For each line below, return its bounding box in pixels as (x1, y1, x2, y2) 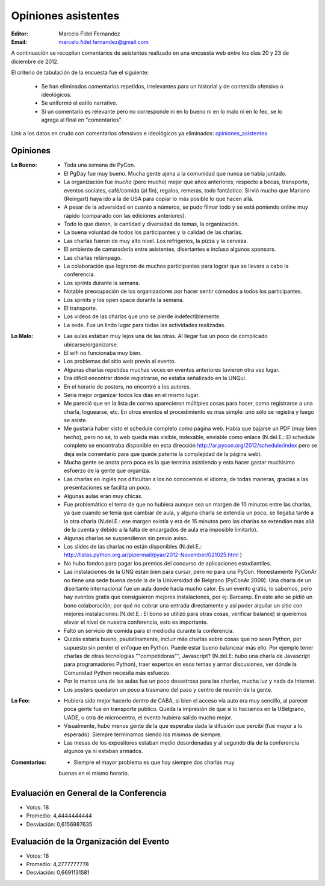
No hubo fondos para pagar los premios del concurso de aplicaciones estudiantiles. (64, 559, 272, 567)
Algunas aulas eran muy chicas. (64, 492, 143, 499)
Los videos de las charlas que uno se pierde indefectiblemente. (64, 313, 221, 320)
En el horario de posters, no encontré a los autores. (64, 383, 191, 390)
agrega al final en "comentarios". (41, 116, 123, 123)
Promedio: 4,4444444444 (26, 812, 93, 819)
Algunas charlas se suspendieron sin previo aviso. (64, 534, 188, 541)
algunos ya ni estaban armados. (64, 748, 144, 755)
